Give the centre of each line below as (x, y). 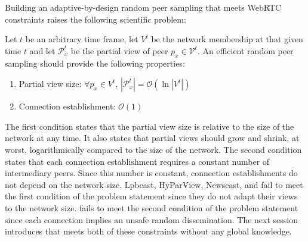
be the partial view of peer (119, 50)
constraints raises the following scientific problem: (96, 19)
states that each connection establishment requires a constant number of (137, 161)
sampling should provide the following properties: (95, 63)
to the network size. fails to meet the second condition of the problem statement (152, 207)
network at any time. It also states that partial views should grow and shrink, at (152, 138)
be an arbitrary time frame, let (82, 39)
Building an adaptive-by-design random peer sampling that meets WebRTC (143, 7)
